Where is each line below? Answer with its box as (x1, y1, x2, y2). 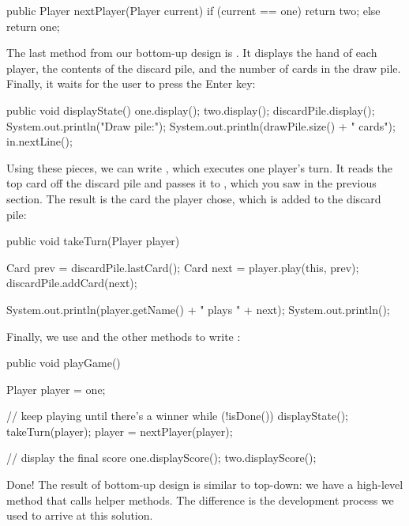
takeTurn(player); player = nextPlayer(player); (6, 422, 233, 439)
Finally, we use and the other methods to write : (6, 327, 241, 344)
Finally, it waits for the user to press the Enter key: (6, 75, 256, 92)
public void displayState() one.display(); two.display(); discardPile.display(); (6, 101, 375, 118)
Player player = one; (6, 380, 106, 397)
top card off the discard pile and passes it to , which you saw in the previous (6, 175, 377, 191)
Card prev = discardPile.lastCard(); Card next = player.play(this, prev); (6, 259, 359, 275)
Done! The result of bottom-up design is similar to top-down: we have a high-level (6, 476, 403, 493)
